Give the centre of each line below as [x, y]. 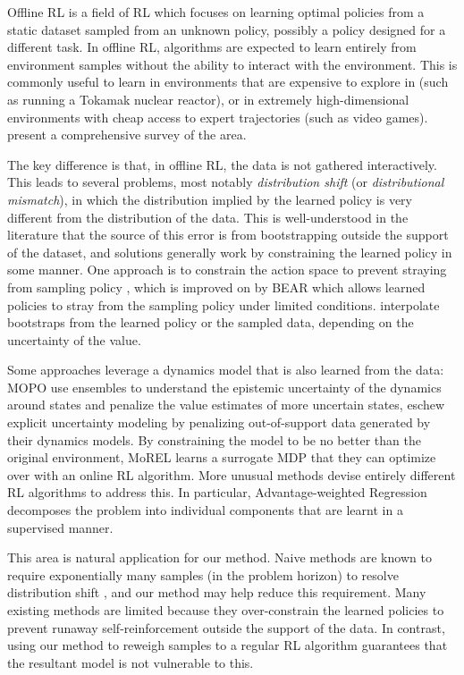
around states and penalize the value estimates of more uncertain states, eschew [226, 405]
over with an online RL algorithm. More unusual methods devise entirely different [232, 474]
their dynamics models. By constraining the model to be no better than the [214, 439]
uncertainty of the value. [74, 339]
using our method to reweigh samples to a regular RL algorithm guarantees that [228, 645]
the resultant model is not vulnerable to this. [131, 662]
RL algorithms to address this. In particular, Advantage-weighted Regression [217, 492]
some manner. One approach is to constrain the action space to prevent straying [227, 270]
